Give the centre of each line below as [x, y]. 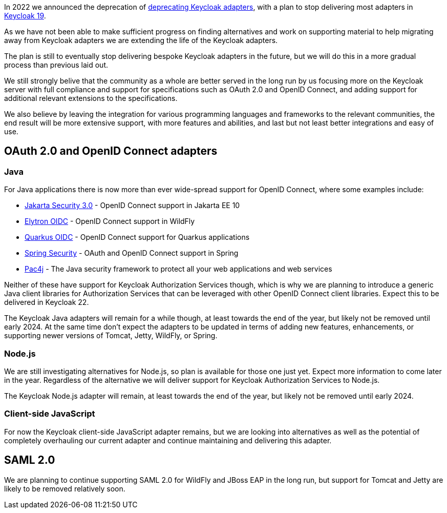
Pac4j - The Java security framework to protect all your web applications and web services [178, 269]
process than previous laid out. [56, 65]
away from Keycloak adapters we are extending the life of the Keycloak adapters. [141, 40]
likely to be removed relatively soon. [65, 488]
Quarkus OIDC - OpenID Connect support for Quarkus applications [137, 237]
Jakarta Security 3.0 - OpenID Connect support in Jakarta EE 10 [132, 206]
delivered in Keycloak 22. [47, 302]
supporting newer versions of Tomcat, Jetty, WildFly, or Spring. [111, 336]
